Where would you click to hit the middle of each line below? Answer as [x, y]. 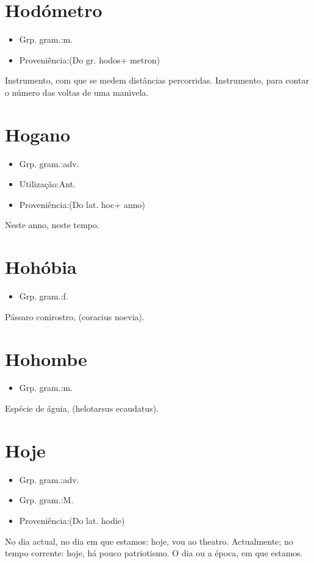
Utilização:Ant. [47, 184]
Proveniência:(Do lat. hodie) [72, 520]
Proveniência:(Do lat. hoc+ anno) [82, 204]
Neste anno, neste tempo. [52, 225]
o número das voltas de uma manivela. [77, 92]
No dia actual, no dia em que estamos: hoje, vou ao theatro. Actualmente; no [149, 541]
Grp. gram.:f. [44, 296]
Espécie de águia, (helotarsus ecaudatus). [82, 408]
